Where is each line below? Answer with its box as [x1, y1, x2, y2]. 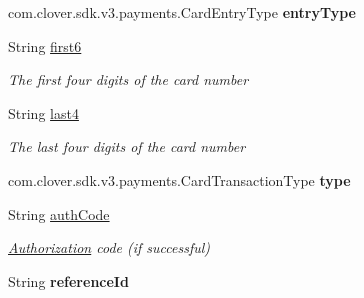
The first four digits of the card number [8, 69, 249, 90]
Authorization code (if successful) [8, 237, 211, 258]
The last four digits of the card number [8, 136, 246, 157]
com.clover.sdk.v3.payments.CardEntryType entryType [8, 2, 356, 22]
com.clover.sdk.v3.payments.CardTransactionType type [8, 169, 351, 190]
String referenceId [8, 270, 129, 291]
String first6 [8, 35, 82, 56]
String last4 [8, 102, 79, 123]
